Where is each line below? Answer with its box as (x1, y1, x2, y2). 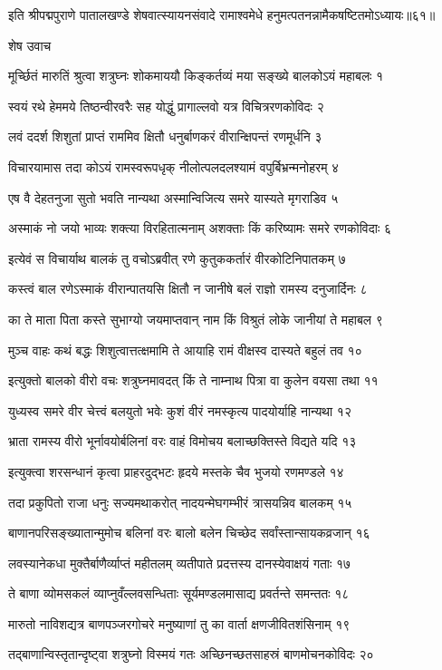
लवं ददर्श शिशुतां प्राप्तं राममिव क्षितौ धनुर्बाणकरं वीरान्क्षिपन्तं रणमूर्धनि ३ (8, 127, 322, 146)
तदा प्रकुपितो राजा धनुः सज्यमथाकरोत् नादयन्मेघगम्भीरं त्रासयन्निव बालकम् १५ (8, 492, 352, 511)
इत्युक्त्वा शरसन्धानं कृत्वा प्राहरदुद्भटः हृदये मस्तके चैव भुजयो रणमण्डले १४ (8, 461, 344, 481)
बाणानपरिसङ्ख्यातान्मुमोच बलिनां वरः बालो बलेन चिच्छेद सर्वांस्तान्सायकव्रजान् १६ (8, 523, 370, 542)
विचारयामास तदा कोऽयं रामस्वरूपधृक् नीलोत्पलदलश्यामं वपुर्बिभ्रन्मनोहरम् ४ (8, 157, 340, 176)
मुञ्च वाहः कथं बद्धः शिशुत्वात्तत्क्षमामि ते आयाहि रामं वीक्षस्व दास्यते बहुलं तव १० (8, 340, 362, 359)
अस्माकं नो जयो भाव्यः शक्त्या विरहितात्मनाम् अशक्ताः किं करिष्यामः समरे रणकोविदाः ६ (8, 218, 391, 238)
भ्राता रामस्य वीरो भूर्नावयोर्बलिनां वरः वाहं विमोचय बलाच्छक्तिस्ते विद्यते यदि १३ (8, 432, 357, 451)
